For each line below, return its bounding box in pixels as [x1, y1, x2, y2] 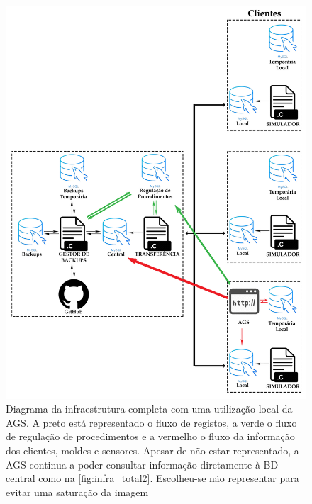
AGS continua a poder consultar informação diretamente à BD [6, 457, 279, 471]
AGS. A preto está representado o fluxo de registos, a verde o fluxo [6, 415, 297, 430]
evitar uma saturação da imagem [6, 484, 149, 499]
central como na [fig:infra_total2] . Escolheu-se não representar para [6, 471, 299, 486]
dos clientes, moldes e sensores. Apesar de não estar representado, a [6, 443, 299, 458]
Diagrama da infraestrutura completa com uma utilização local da [6, 401, 293, 416]
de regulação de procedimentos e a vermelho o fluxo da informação [6, 429, 295, 444]
